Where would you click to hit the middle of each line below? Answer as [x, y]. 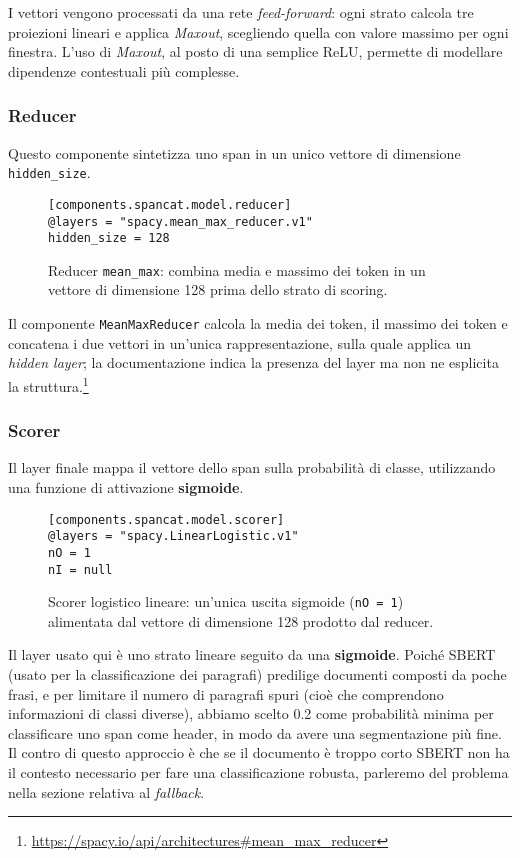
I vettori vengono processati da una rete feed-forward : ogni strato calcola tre [241, 12]
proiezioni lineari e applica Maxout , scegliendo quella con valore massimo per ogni [258, 31]
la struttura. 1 [48, 384]
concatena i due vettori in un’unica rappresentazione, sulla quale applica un [240, 342]
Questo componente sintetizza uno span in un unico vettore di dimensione [234, 152]
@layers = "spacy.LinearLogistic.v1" [173, 536]
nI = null [80, 569]
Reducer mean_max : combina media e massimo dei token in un [237, 269]
